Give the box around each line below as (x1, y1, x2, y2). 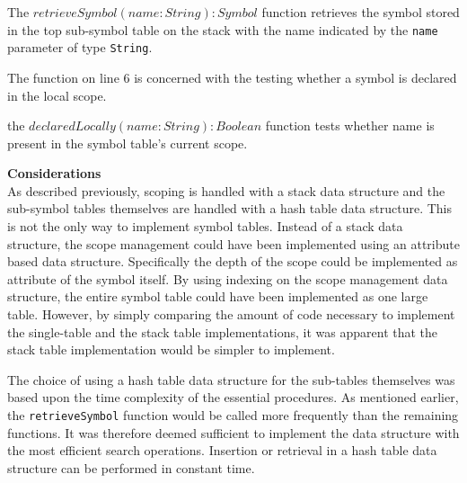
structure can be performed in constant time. (7, 458, 255, 477)
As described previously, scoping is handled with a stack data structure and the (7, 181, 445, 200)
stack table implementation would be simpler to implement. (7, 340, 335, 359)
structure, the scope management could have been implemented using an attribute (7, 234, 460, 253)
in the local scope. (7, 85, 107, 104)
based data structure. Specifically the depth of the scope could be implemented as (7, 252, 458, 271)
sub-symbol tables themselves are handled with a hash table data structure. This (7, 199, 452, 218)
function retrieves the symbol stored (261, 3, 460, 21)
